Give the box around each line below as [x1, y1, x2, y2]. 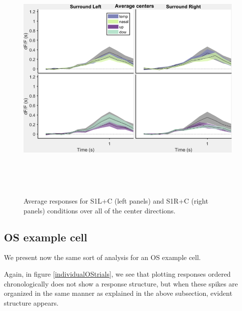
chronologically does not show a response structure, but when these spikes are [4, 278, 238, 288]
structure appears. [4, 297, 59, 308]
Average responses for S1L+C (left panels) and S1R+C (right [24, 196, 209, 206]
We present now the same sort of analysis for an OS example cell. [4, 252, 201, 262]
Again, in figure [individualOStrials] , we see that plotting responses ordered [4, 269, 231, 279]
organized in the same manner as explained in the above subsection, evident [4, 288, 233, 298]
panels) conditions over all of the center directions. [24, 205, 176, 215]
